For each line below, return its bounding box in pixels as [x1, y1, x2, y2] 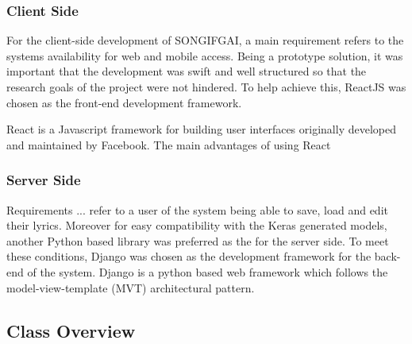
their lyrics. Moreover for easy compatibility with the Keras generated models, [6, 217, 387, 234]
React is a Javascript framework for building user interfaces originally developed [6, 121, 396, 137]
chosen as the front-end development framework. [6, 94, 242, 110]
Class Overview [6, 318, 136, 342]
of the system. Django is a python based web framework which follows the [27, 263, 388, 280]
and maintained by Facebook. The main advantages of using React [6, 136, 331, 153]
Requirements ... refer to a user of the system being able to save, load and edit [6, 201, 388, 218]
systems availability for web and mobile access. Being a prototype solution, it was [6, 47, 403, 64]
